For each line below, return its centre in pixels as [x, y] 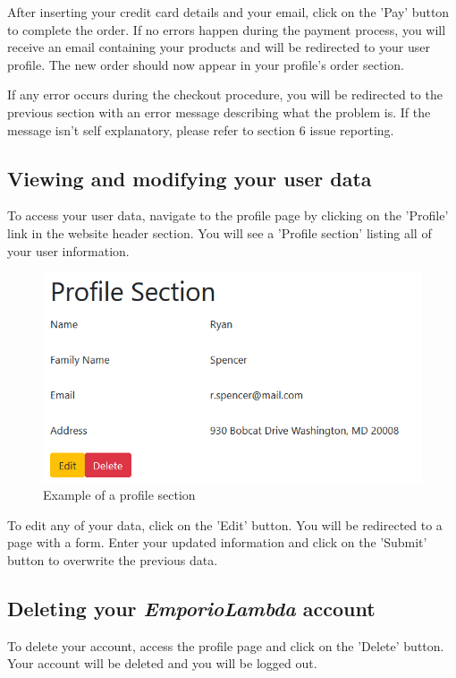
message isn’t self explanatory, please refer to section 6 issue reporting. [201, 129]
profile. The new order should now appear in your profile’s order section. [206, 64]
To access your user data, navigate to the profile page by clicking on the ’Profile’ [228, 215]
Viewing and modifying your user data [190, 178]
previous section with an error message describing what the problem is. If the [219, 112]
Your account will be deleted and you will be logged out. [162, 663]
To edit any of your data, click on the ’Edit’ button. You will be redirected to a [225, 524]
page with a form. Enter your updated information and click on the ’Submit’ [217, 542]
